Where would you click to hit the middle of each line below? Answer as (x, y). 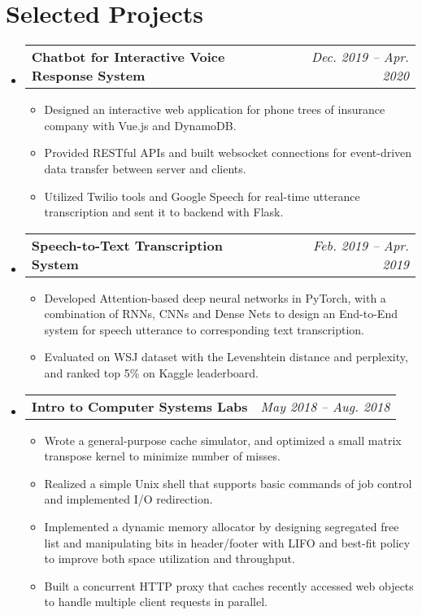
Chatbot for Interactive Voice (128, 57)
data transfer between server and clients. (145, 168)
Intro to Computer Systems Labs (139, 406)
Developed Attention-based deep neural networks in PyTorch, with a (215, 297)
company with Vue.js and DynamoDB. (140, 125)
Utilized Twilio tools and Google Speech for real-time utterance (202, 196)
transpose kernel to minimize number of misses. (162, 456)
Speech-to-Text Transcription (127, 245)
